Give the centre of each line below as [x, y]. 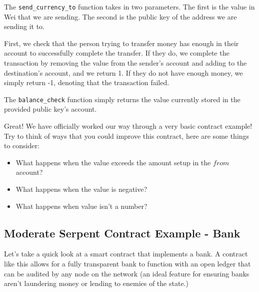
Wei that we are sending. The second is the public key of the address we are [120, 16]
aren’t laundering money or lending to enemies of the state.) [96, 283]
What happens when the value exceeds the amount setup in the [113, 162]
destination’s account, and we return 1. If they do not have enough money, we [123, 72]
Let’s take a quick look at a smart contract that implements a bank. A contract [126, 254]
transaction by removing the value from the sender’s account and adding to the [125, 63]
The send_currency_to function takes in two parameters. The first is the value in [129, 7]
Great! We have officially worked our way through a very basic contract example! [128, 126]
